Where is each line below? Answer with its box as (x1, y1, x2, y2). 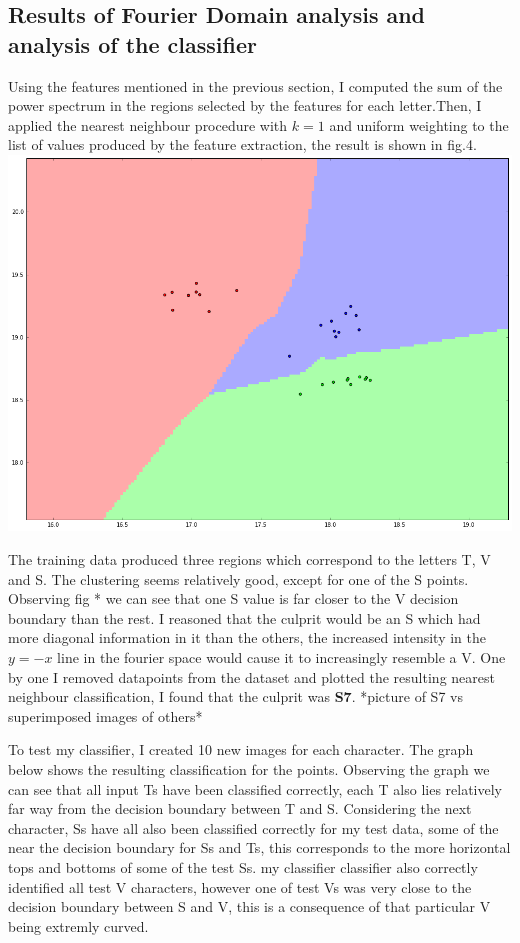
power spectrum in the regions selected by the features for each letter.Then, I (8, 95, 482, 116)
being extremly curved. (8, 915, 149, 936)
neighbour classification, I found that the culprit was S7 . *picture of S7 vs (8, 686, 463, 707)
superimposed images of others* (8, 705, 203, 726)
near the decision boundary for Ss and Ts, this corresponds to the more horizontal (8, 837, 511, 858)
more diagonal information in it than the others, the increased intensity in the (8, 627, 486, 648)
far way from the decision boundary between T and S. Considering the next (8, 798, 472, 819)
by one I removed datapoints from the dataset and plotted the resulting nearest (8, 666, 495, 687)
